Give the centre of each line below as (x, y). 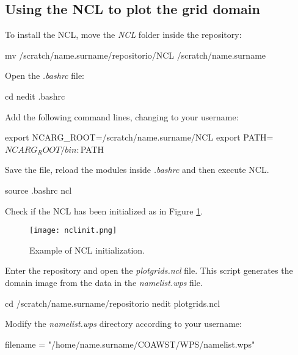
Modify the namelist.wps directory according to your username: (123, 324)
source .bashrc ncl (38, 190)
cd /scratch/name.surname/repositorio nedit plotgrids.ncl (113, 303)
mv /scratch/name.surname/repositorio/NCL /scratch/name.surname (136, 55)
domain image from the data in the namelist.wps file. (104, 282)
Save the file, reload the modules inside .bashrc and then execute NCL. (137, 170)
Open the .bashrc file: (45, 75)
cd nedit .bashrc (35, 96)
